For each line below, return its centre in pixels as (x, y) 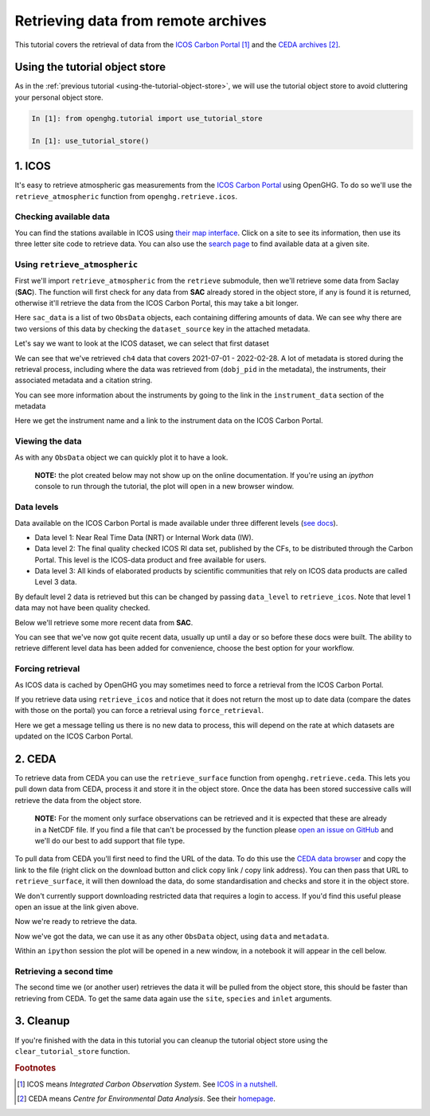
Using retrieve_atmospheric (76, 264)
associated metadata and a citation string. (84, 380)
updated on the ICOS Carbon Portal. (74, 736)
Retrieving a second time (64, 971)
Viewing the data (49, 441)
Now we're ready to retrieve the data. (76, 922)
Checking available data (63, 217)
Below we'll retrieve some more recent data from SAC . (104, 622)
